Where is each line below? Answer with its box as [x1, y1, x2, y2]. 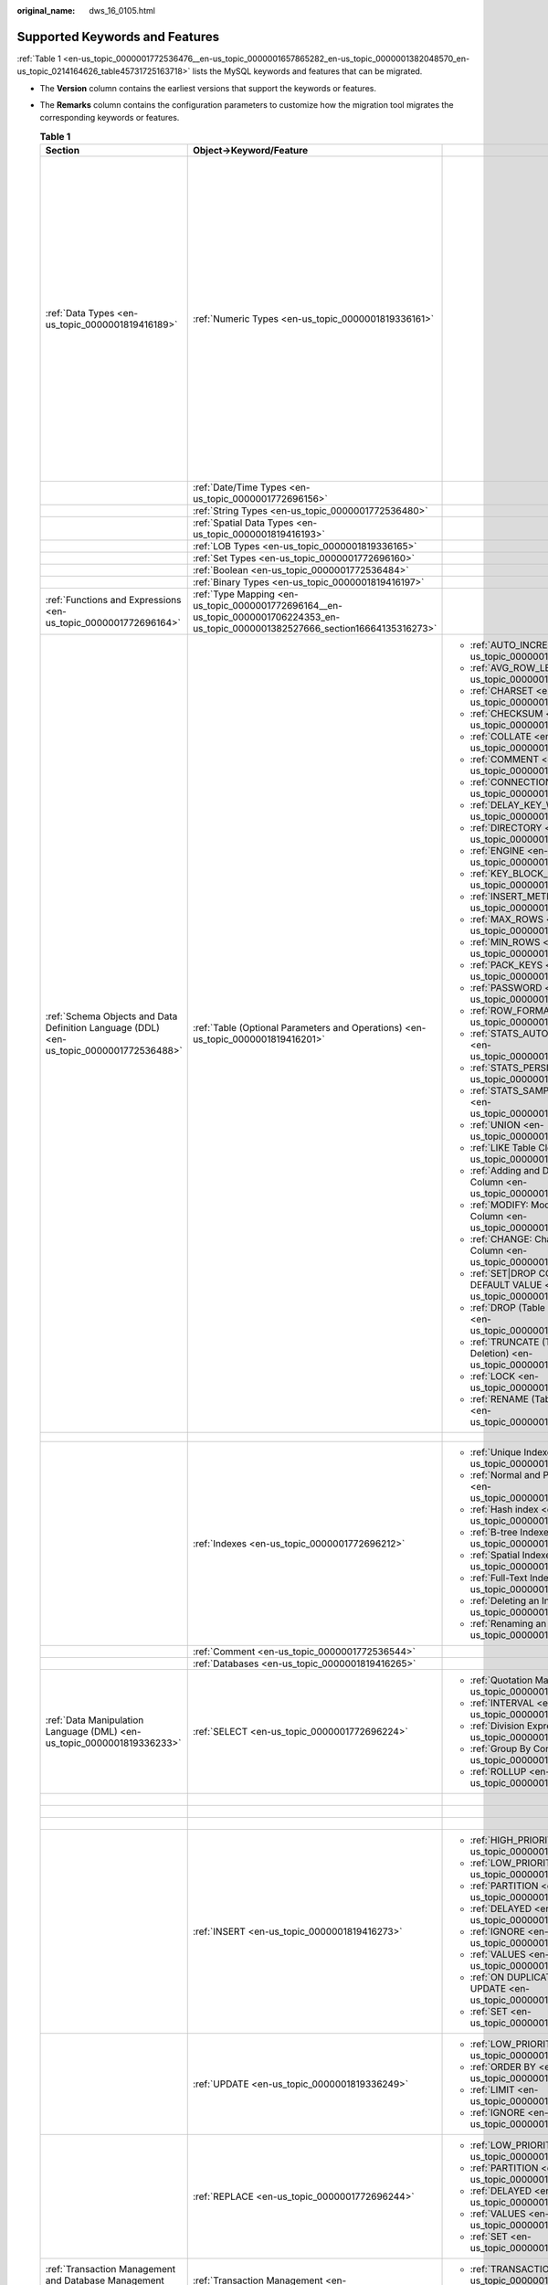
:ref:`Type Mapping [192, 588, 276, 600]
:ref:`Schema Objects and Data [45, 1010, 178, 1023]
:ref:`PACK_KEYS [469, 959, 543, 972]
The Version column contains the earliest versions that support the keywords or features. [39, 82, 376, 93]
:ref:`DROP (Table [469, 1302, 545, 1314]
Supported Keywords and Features [16, 28, 220, 45]
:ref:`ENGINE [469, 845, 525, 857]
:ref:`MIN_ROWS [469, 936, 541, 949]
